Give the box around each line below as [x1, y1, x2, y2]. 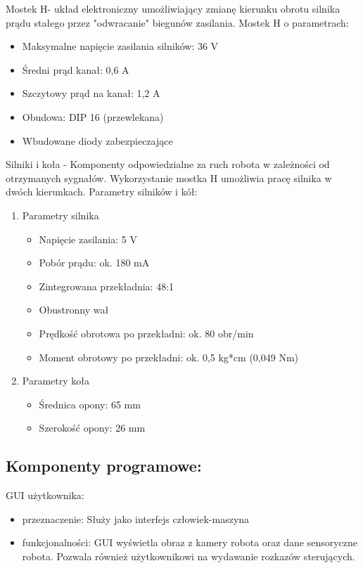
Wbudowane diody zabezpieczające [22, 133, 173, 148]
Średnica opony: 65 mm [39, 396, 141, 411]
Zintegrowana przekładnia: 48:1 [39, 278, 174, 293]
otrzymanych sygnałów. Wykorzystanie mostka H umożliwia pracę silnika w [6, 170, 332, 185]
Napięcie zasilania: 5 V [39, 231, 137, 246]
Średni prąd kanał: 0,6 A [22, 62, 129, 77]
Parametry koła [22, 373, 89, 388]
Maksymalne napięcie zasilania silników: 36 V [22, 39, 219, 53]
